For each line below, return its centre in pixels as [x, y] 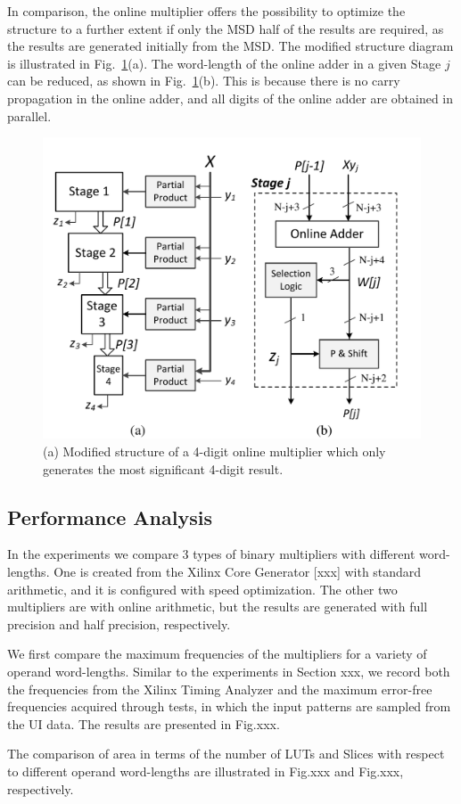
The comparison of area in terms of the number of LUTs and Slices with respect [226, 754]
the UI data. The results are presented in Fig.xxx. [144, 723]
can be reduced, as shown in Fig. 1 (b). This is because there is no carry [204, 81]
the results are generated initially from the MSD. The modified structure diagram [230, 46]
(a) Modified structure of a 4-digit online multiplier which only [214, 451]
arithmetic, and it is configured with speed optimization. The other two [202, 589]
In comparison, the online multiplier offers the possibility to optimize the [206, 11]
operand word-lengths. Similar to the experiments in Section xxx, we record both [229, 671]
